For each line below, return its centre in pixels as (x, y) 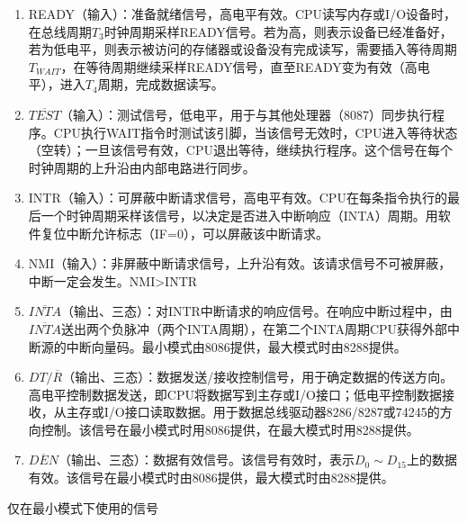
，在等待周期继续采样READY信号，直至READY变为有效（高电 (245, 66)
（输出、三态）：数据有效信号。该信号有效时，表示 (206, 460)
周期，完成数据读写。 (161, 84)
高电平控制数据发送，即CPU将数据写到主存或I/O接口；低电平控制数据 (235, 394)
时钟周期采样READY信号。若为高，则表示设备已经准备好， (278, 31)
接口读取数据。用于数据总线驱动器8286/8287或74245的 (282, 412)
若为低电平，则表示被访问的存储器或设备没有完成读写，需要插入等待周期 (242, 49)
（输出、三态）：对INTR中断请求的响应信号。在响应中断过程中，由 (256, 311)
